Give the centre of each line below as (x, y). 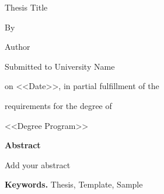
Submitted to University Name (60, 66)
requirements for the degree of (58, 105)
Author (18, 47)
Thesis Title (26, 7)
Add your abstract (38, 164)
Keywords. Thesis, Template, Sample (74, 184)
